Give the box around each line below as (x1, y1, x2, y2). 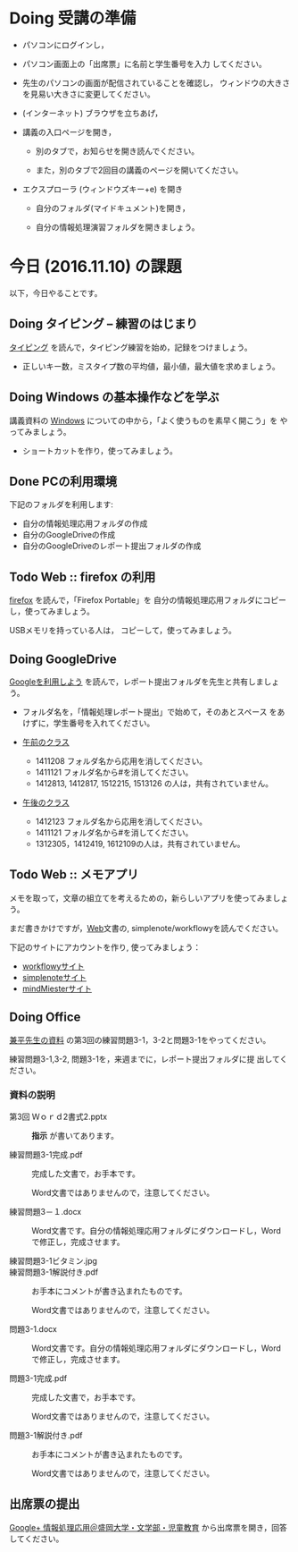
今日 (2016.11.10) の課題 (9, 257, 183, 277)
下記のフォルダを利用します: (9, 499, 114, 510)
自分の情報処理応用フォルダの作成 (21, 518, 148, 529)
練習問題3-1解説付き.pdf (9, 1267, 99, 1277)
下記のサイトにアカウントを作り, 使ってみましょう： (9, 941, 202, 953)
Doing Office (9, 1010, 81, 1025)
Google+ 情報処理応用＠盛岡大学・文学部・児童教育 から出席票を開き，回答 (9, 1522, 288, 1532)
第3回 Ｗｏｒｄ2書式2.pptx (9, 1111, 108, 1122)
